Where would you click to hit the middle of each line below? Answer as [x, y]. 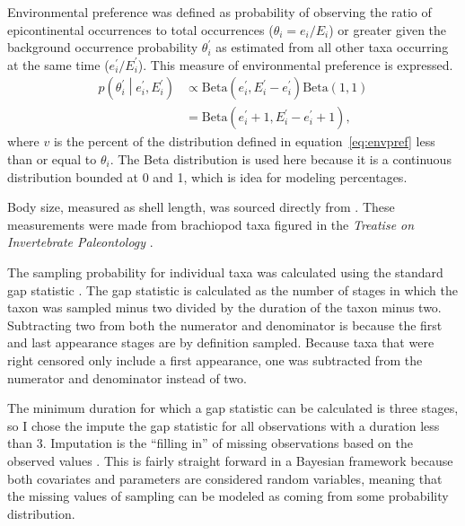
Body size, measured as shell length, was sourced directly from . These [201, 207]
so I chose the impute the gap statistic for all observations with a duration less [224, 425]
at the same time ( [58, 64]
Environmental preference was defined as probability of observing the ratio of [219, 12]
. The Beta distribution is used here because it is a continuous [281, 159]
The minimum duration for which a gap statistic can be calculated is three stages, [233, 408]
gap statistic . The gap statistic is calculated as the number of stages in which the [232, 289]
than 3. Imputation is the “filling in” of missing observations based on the [211, 443]
